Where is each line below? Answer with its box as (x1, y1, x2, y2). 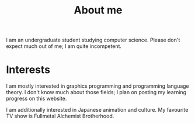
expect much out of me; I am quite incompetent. (6, 43, 121, 50)
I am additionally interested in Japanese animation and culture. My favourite (6, 106, 189, 113)
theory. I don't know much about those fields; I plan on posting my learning (6, 89, 187, 96)
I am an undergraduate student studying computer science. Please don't (6, 36, 180, 44)
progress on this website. (6, 95, 67, 102)
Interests (6, 63, 51, 77)
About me (74, 4, 123, 17)
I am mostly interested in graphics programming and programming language (6, 82, 190, 89)
